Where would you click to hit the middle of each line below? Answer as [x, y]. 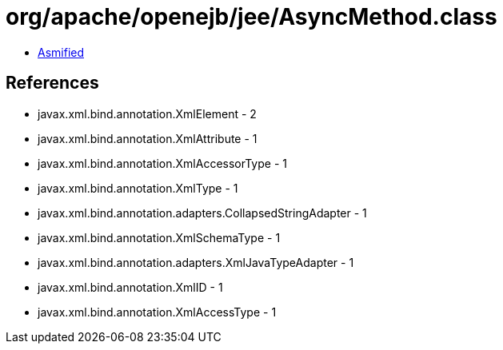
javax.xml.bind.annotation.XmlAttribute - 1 [148, 138]
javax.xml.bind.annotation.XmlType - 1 [138, 188]
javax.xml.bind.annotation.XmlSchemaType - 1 [159, 237]
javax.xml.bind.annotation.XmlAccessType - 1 [157, 312]
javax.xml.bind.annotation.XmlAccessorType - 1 [162, 163]
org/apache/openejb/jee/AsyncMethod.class [251, 17]
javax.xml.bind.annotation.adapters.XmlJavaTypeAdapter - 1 [196, 262]
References [52, 83]
